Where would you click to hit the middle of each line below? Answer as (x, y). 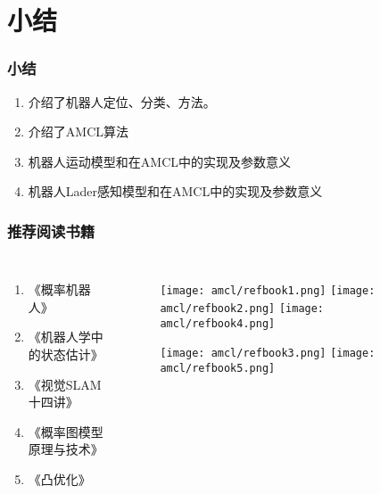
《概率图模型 (66, 431)
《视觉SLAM (65, 384)
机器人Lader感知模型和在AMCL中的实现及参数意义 (175, 191)
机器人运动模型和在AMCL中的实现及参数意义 (159, 161)
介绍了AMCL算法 (78, 132)
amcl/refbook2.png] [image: (242, 308)
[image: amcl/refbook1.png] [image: (268, 291)
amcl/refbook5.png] (218, 368)
